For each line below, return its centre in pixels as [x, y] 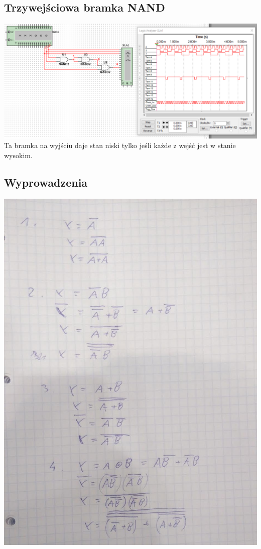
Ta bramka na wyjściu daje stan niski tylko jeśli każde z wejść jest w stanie [120, 145]
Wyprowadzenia [46, 182]
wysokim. [18, 155]
